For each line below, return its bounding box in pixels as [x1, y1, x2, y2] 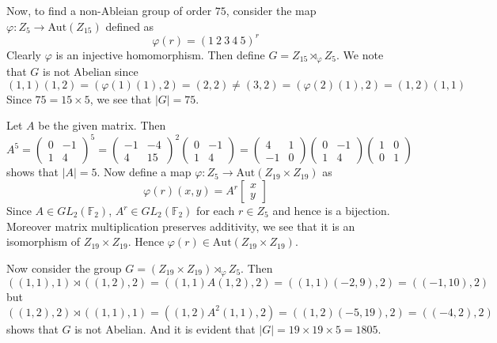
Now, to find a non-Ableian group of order [6, 2, 212, 18]
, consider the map [226, 2, 317, 18]
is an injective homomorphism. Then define [55, 46, 265, 62]
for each [196, 202, 235, 219]
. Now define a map [97, 164, 192, 180]
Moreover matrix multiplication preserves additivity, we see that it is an [6, 217, 355, 234]
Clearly [6, 46, 41, 62]
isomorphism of [6, 233, 81, 250]
